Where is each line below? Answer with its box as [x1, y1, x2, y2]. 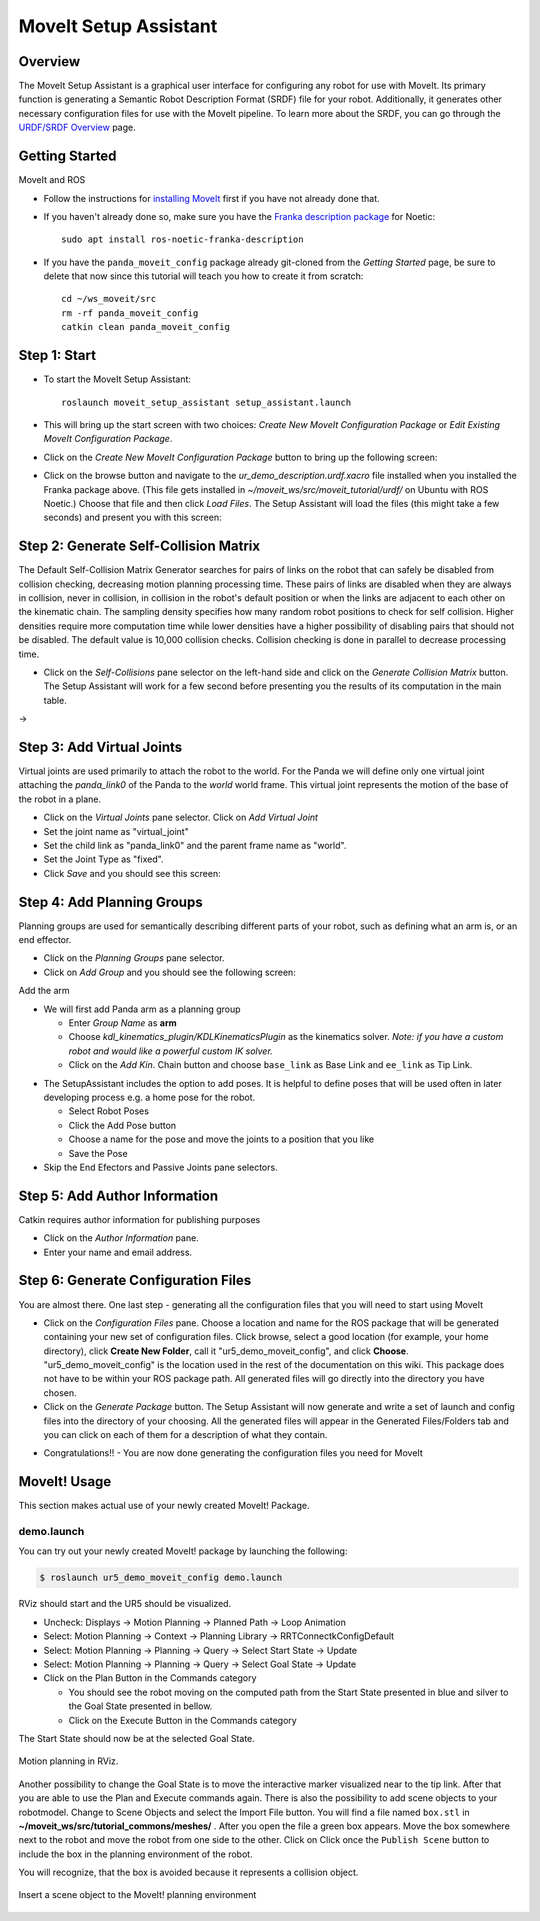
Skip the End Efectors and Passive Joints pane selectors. [43, 1161, 279, 1173]
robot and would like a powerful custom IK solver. [68, 1045, 274, 1057]
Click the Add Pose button [68, 1119, 177, 1131]
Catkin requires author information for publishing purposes [18, 1213, 261, 1225]
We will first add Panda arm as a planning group [43, 1003, 241, 1015]
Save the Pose [68, 1147, 129, 1159]
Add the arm [18, 985, 70, 997]
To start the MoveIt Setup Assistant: [43, 373, 192, 385]
